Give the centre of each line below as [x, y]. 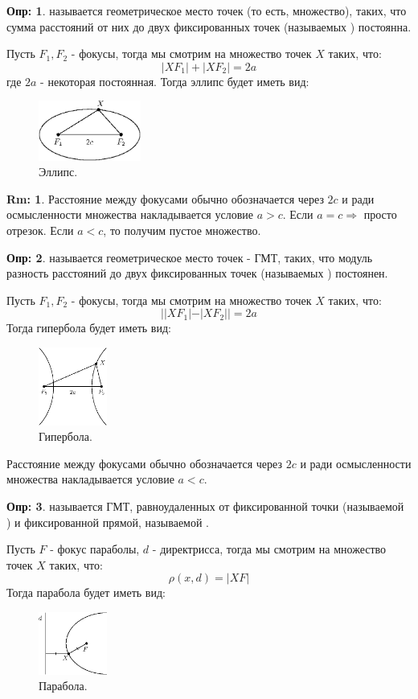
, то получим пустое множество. [182, 230]
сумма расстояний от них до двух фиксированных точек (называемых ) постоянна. [209, 26]
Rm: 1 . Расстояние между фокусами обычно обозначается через [165, 198]
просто [380, 214]
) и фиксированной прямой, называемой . [108, 522]
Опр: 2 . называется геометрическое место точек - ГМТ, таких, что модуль [190, 257]
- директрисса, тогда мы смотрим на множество [269, 549]
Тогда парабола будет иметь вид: [86, 592]
